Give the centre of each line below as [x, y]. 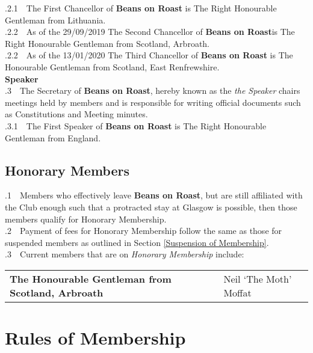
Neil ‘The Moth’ [258, 278]
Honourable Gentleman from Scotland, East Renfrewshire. [112, 66]
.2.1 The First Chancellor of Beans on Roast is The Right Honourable [141, 8]
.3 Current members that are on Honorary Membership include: [125, 254]
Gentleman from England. [53, 137]
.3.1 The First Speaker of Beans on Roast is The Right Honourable [136, 125]
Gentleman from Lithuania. [55, 20]
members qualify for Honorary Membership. [86, 219]
